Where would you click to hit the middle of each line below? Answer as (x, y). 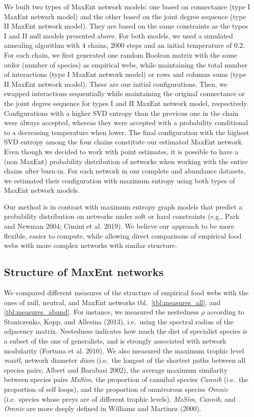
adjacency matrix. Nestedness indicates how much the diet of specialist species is (126, 331)
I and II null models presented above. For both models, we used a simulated (119, 35)
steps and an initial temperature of (179, 45)
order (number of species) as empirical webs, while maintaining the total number (126, 64)
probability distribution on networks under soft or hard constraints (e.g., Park (122, 216)
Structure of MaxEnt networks (84, 272)
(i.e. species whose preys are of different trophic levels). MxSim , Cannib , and (120, 399)
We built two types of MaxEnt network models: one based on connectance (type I (127, 6)
